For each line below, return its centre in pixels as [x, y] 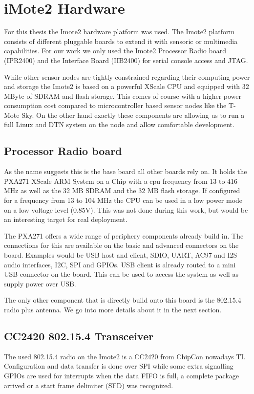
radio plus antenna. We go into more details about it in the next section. [113, 309]
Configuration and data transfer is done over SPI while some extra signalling [119, 366]
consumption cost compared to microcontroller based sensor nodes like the [115, 105]
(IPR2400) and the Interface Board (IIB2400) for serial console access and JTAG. [126, 60]
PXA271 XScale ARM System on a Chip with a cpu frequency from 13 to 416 [121, 181]
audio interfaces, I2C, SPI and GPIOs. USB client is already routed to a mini [120, 264]
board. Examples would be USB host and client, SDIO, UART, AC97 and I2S [121, 255]
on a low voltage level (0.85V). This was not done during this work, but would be [126, 209]
